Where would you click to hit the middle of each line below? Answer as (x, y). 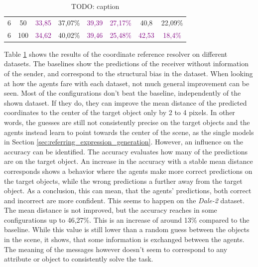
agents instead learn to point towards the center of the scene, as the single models (129, 132)
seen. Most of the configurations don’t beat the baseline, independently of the (123, 93)
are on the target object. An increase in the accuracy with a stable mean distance (129, 161)
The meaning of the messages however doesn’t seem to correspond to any (116, 249)
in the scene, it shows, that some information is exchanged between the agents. (124, 239)
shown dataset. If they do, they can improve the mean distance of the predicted (126, 102)
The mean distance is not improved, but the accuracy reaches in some (111, 210)
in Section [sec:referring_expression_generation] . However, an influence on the (124, 142)
